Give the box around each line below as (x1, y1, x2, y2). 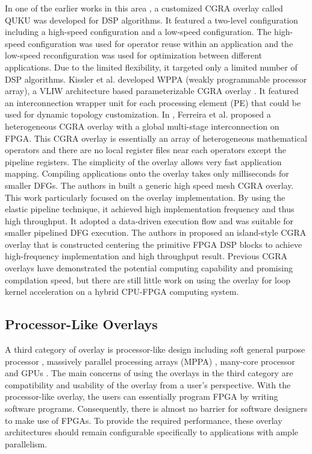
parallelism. (5, 437, 48, 450)
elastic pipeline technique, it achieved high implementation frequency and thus (5, 203, 295, 215)
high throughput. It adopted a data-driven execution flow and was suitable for (5, 214, 294, 227)
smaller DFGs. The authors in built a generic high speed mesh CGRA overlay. (5, 178, 294, 191)
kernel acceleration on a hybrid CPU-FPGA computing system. (5, 285, 239, 298)
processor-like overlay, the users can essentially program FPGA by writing (5, 390, 278, 403)
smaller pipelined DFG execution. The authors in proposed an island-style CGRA (5, 226, 307, 239)
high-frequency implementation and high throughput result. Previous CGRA (5, 250, 288, 262)
